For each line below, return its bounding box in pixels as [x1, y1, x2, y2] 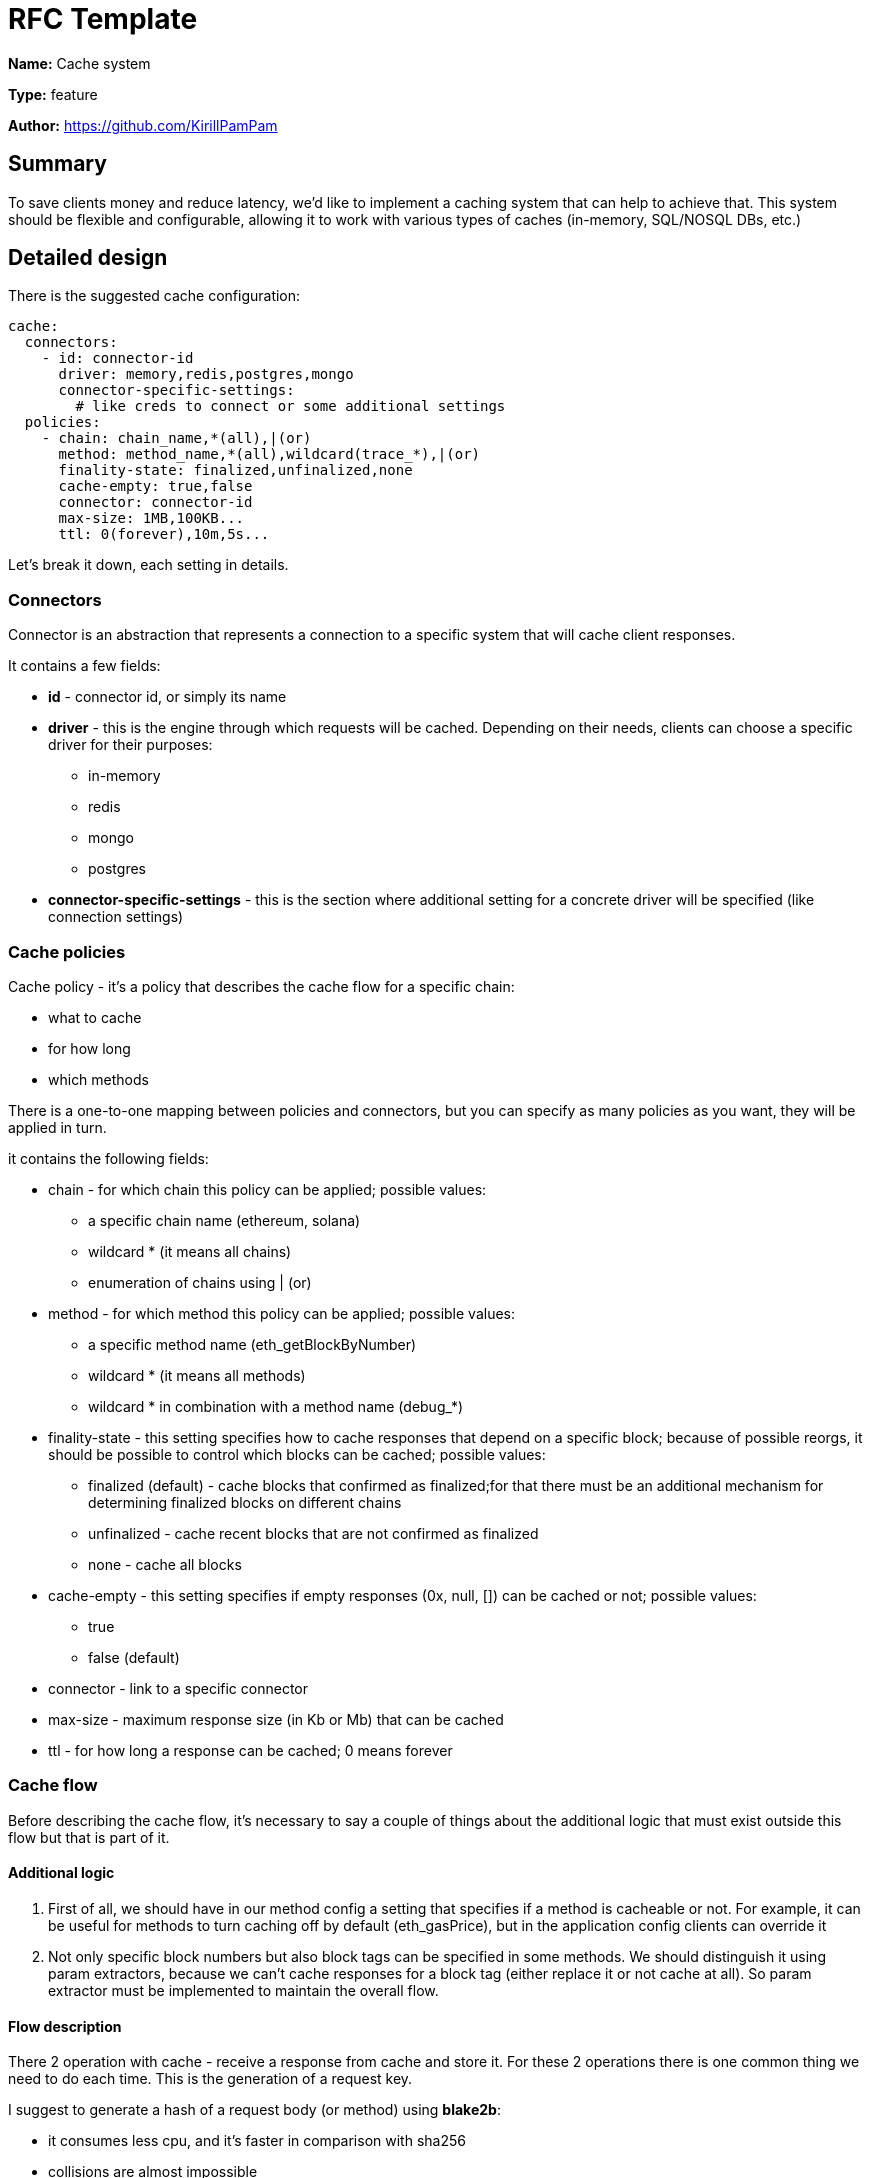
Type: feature [8, 85, 98, 103]
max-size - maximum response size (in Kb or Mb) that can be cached [48, 1710, 504, 1728]
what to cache [48, 1008, 142, 1026]
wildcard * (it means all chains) [88, 1242, 292, 1260]
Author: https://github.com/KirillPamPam [8, 116, 278, 134]
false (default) [88, 1648, 180, 1666]
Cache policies [8, 941, 126, 962]
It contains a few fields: [8, 657, 161, 675]
